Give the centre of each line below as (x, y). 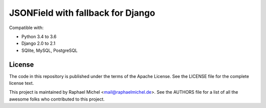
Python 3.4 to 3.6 (39, 36)
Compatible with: (26, 28)
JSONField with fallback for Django (82, 13)
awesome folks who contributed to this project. (57, 99)
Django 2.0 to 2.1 (38, 43)
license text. (21, 83)
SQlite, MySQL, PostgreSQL (50, 50)
